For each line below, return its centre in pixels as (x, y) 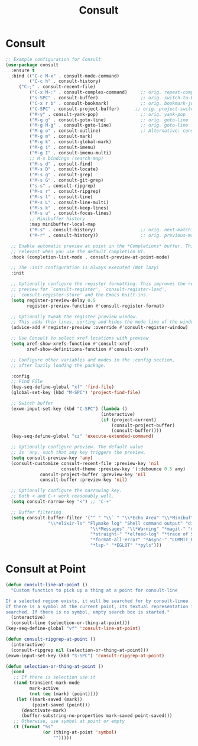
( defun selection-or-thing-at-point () (55, 666)
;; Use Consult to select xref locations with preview (80, 338)
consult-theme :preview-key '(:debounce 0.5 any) (123, 469)
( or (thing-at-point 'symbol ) (80, 732)
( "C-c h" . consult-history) (65, 81)
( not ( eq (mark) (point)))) (64, 694)
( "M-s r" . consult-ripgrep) (65, 191)
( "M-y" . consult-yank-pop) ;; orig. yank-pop (107, 114)
